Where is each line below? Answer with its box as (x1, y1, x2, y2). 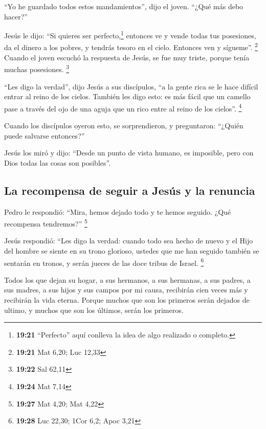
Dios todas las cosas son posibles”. (4, 157, 111, 168)
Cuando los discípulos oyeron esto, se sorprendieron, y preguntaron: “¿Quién (4, 120, 243, 130)
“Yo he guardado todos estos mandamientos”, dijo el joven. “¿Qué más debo (4, 1, 243, 11)
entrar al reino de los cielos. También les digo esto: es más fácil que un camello (4, 91, 251, 102)
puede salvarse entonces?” (4, 130, 85, 141)
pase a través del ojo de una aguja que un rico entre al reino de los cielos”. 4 (4, 101, 242, 114)
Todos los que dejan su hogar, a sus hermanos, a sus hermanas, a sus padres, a (4, 274, 251, 285)
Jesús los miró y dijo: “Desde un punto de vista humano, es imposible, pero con (4, 147, 254, 158)
